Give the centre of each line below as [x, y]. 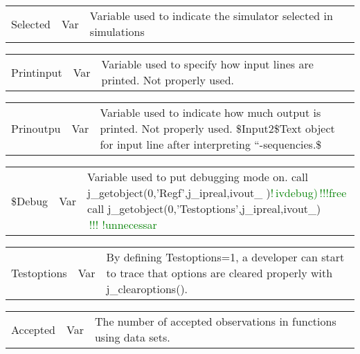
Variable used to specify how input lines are [207, 64]
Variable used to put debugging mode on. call [198, 177]
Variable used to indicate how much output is [210, 112]
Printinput [37, 72]
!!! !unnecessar [123, 224]
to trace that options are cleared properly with [219, 273]
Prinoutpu [36, 128]
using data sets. [132, 337]
